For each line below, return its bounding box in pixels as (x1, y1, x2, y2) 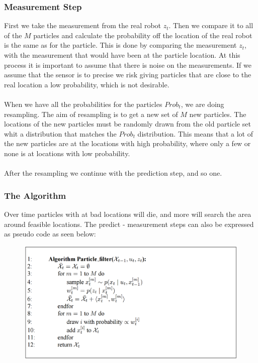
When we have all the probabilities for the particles (4, 98, 162, 109)
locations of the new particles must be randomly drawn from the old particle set (4, 118, 251, 129)
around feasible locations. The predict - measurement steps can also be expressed (4, 218, 254, 229)
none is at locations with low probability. (4, 148, 130, 158)
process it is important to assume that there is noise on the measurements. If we (4, 59, 251, 70)
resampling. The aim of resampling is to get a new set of (4, 108, 178, 119)
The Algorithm (4, 189, 66, 201)
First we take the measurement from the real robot (4, 20, 161, 31)
